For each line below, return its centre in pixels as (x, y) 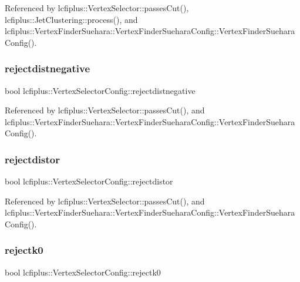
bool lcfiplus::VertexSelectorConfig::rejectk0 (83, 272)
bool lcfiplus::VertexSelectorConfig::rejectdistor (89, 181)
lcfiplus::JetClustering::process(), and (71, 19)
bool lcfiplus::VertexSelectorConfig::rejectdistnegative (100, 90)
